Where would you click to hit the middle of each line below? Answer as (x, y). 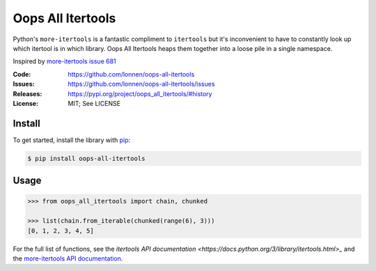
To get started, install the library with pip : (72, 140)
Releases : (28, 93)
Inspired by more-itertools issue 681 (64, 61)
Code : (22, 74)
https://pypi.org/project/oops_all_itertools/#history (140, 93)
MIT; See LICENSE (94, 103)
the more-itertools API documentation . (68, 258)
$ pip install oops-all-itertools (86, 158)
